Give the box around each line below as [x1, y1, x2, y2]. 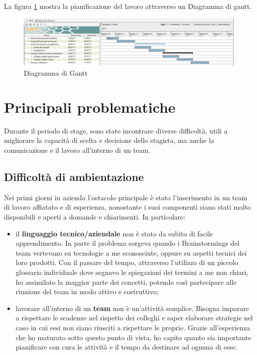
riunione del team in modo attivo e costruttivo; [15, 286, 159, 297]
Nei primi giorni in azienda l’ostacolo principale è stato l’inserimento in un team [4, 192, 248, 202]
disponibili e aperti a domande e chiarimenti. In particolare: [4, 211, 186, 222]
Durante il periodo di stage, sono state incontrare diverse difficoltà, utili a [4, 125, 228, 135]
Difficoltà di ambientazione [4, 169, 144, 184]
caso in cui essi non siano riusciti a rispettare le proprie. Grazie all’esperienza [15, 322, 250, 332]
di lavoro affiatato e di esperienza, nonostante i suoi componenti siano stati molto [4, 202, 251, 212]
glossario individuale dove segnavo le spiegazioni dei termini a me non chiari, [15, 266, 249, 277]
